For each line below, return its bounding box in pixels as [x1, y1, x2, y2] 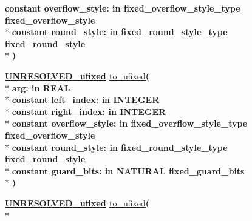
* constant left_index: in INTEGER [5, 93, 160, 106]
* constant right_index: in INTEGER [5, 105, 166, 117]
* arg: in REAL [5, 81, 70, 94]
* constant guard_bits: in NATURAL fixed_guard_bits [5, 164, 245, 177]
